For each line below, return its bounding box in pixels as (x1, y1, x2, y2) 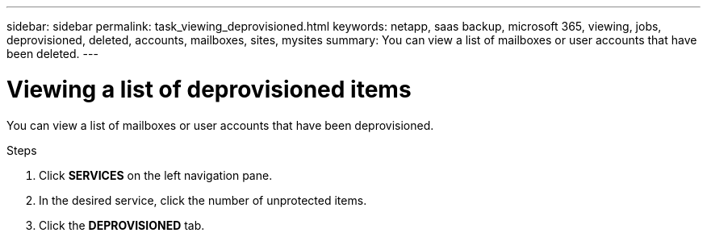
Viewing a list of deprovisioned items (6, 75, 412, 103)
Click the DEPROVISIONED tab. (39, 218, 205, 232)
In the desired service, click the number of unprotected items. (39, 193, 367, 207)
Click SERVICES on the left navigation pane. (39, 168, 273, 182)
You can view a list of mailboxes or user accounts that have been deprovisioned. (6, 118, 434, 132)
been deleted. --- (6, 47, 98, 60)
